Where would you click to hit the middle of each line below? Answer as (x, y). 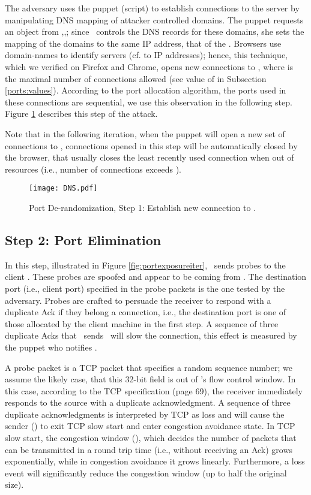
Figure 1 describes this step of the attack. (81, 114)
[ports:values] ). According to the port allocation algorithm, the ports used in (146, 90)
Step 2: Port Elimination (83, 239)
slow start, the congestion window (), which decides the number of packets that (151, 438)
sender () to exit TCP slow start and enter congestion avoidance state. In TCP (150, 426)
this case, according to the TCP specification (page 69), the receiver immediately (154, 390)
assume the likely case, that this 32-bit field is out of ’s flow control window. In (150, 379)
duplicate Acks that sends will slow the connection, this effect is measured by (151, 335)
